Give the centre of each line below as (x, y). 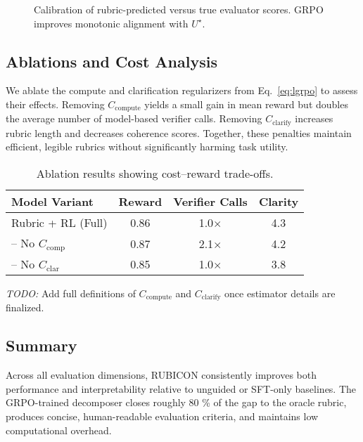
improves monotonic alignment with (111, 23)
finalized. (25, 307)
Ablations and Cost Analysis (112, 61)
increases (314, 118)
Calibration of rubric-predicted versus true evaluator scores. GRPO (179, 9)
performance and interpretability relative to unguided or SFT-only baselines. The (181, 388)
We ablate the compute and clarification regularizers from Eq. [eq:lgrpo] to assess (182, 90)
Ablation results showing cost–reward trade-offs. (155, 174)
